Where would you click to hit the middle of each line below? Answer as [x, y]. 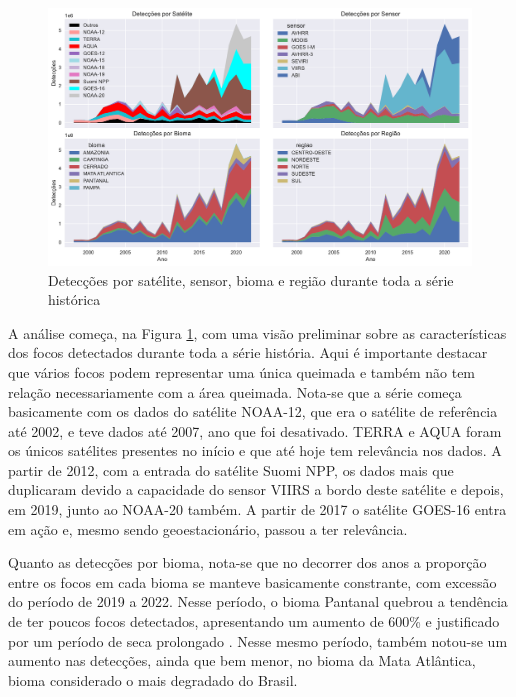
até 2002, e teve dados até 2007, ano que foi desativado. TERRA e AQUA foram [255, 430]
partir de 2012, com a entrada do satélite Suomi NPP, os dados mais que [231, 469]
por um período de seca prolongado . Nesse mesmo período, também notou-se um [258, 640]
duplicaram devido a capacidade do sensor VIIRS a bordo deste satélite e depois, [256, 489]
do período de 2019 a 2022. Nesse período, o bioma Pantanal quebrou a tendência [258, 601]
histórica [74, 299]
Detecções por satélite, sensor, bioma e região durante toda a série [251, 279]
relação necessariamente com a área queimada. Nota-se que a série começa [235, 391]
